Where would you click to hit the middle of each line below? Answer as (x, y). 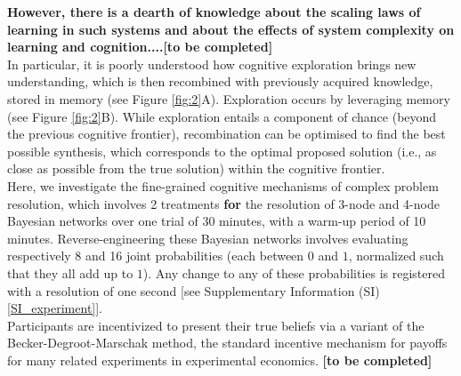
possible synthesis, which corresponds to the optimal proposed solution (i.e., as (222, 151)
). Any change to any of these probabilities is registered (294, 272)
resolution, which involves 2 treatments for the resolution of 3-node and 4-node (223, 203)
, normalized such (396, 256)
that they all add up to (70, 272)
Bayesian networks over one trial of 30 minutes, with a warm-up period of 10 (217, 221)
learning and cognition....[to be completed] (140, 47)
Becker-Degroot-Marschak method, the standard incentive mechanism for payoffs (227, 343)
